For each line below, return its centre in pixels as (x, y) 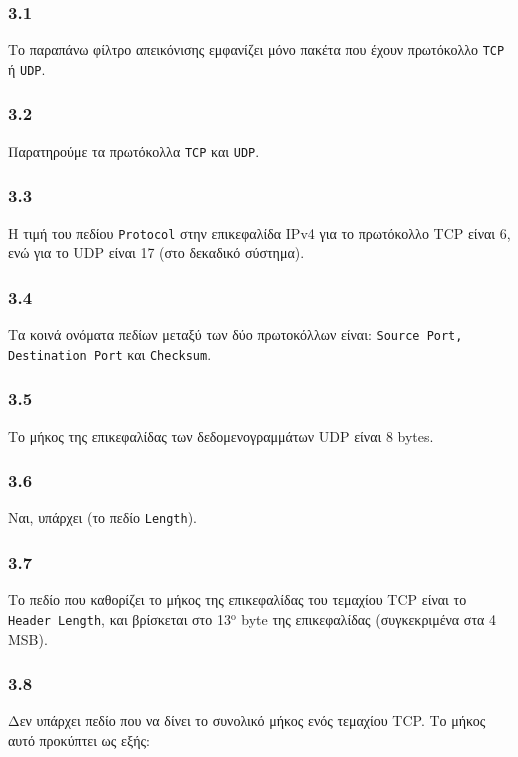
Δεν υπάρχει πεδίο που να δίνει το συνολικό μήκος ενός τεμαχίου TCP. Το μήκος (247, 720)
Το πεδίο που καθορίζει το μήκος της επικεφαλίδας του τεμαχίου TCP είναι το (237, 599)
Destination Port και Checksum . (110, 353)
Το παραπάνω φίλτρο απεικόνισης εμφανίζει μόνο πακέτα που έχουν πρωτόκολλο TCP (256, 49)
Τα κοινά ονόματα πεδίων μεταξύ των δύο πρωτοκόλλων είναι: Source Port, (235, 334)
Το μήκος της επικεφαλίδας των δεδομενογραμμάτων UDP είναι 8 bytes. (221, 435)
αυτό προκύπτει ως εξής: (79, 739)
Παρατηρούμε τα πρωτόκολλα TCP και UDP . (134, 150)
